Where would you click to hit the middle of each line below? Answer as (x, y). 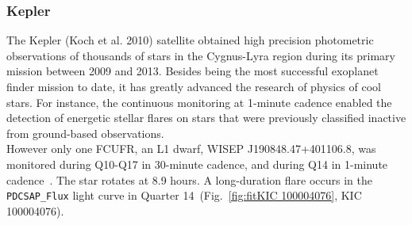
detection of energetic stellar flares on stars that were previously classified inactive (206, 118)
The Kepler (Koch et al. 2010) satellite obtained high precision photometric (190, 40)
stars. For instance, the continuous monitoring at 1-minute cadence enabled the (199, 102)
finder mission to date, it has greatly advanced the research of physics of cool (194, 86)
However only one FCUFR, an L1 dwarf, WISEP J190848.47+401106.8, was (191, 149)
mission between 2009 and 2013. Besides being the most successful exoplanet (193, 71)
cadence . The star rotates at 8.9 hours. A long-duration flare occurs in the (189, 179)
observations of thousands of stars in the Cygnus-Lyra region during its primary (201, 55)
